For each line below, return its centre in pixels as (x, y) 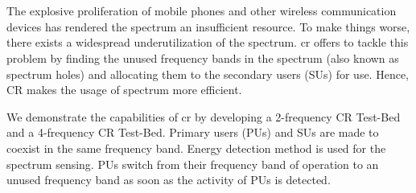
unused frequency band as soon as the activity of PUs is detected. (169, 180)
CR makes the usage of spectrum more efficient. (124, 90)
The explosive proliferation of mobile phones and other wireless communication (202, 11)
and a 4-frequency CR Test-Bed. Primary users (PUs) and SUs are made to (193, 132)
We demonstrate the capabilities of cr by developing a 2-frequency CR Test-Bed (204, 116)
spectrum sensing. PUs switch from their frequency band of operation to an (193, 164)
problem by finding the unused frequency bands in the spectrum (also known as (203, 57)
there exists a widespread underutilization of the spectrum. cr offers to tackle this (208, 42)
